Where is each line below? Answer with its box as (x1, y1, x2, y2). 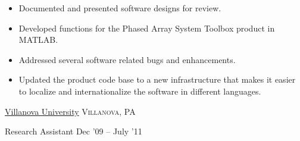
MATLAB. (18, 33, 58, 46)
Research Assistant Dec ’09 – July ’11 (5, 125, 142, 137)
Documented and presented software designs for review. (18, 2, 221, 14)
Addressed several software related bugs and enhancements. (18, 53, 236, 65)
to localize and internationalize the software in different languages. (18, 84, 261, 97)
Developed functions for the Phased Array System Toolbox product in (18, 21, 275, 34)
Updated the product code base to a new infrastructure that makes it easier (18, 73, 296, 86)
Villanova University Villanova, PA (5, 105, 136, 117)
